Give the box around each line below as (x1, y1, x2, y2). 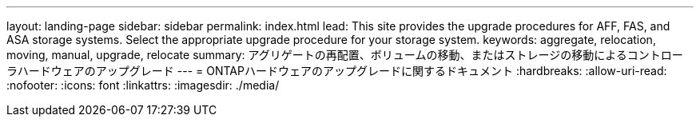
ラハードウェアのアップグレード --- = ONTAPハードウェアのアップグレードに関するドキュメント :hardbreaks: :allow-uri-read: (6, 64, 667, 77)
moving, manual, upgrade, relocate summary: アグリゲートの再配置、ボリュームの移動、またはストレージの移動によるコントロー (6, 48, 683, 61)
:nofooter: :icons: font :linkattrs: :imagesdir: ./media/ (6, 78, 280, 92)
